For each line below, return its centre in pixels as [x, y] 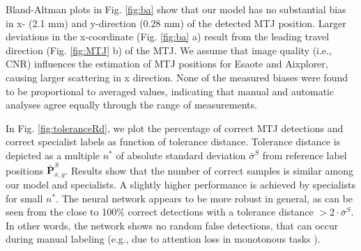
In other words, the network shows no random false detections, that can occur [172, 225]
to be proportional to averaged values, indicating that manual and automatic [170, 91]
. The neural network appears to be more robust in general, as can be [205, 198]
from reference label [305, 155]
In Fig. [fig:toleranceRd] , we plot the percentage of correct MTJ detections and [175, 128]
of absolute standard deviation [181, 155]
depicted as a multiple [53, 155]
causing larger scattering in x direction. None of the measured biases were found [177, 77]
